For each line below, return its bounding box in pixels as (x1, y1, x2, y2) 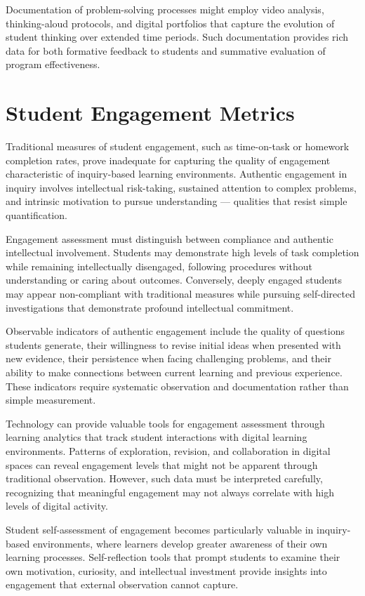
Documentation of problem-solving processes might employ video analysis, (6, 2, 324, 16)
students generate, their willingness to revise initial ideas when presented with (6, 337, 341, 352)
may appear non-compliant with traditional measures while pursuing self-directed (6, 286, 355, 301)
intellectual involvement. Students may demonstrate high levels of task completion (6, 245, 359, 260)
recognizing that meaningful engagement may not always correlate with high (6, 484, 335, 499)
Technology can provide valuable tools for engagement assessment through (6, 416, 325, 430)
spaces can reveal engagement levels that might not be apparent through (6, 457, 318, 472)
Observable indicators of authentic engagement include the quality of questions (6, 324, 345, 338)
